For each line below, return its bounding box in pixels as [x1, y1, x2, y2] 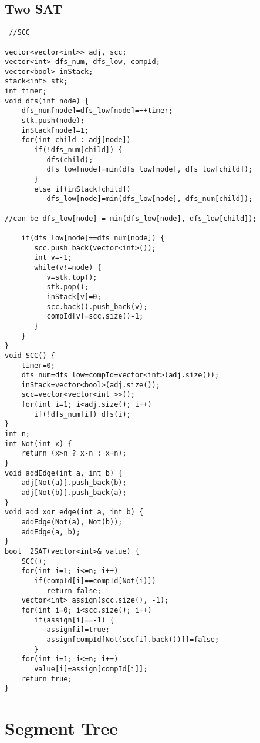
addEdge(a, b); [21, 527, 80, 536]
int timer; [5, 87, 47, 96]
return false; [46, 586, 102, 595]
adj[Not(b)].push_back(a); [21, 488, 127, 497]
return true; [21, 674, 72, 683]
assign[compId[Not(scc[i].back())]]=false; [46, 635, 220, 644]
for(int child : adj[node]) [21, 136, 131, 145]
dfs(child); [46, 155, 93, 164]
